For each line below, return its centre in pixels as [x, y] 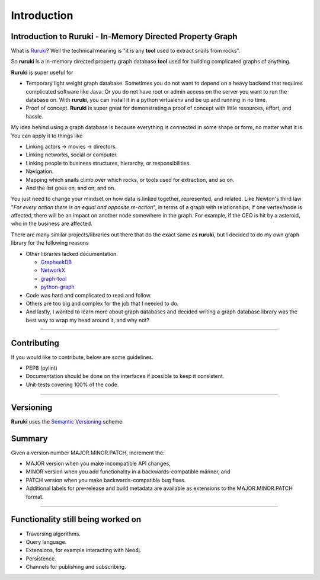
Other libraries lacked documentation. [72, 254]
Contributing [35, 343]
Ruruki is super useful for [42, 72]
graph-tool [54, 278]
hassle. [35, 116]
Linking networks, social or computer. [72, 155]
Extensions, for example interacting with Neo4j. [84, 550]
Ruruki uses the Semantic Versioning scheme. [68, 421]
